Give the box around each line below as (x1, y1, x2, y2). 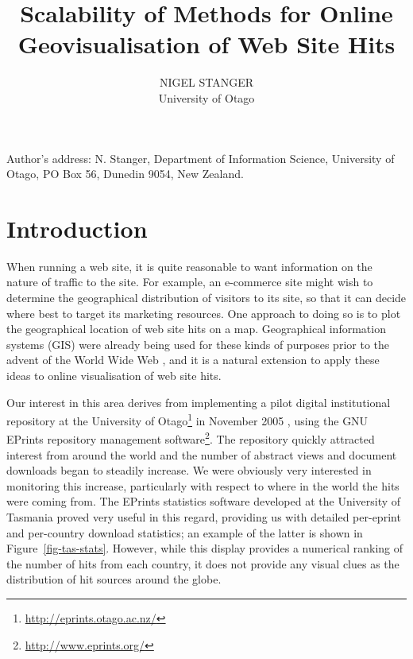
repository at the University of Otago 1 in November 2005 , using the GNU (6, 410, 369, 428)
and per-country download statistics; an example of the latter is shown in (6, 524, 363, 541)
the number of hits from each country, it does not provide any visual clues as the (6, 555, 399, 572)
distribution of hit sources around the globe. (6, 571, 222, 587)
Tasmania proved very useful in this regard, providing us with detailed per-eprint (6, 509, 401, 525)
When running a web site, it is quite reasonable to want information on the (6, 258, 372, 274)
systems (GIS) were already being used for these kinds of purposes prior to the (6, 335, 389, 352)
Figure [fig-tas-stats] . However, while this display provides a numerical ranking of (6, 540, 403, 556)
